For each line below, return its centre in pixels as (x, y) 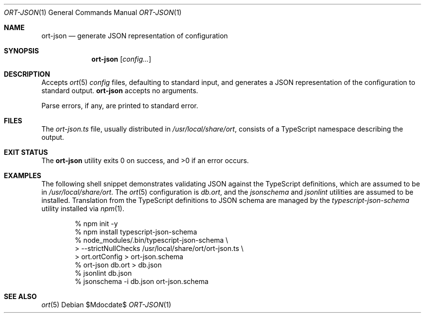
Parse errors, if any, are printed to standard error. (120, 106)
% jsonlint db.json (103, 273)
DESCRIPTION (27, 74)
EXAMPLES (23, 175)
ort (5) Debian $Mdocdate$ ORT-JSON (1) (106, 305)
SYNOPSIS (22, 51)
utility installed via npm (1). (83, 209)
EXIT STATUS (26, 152)
